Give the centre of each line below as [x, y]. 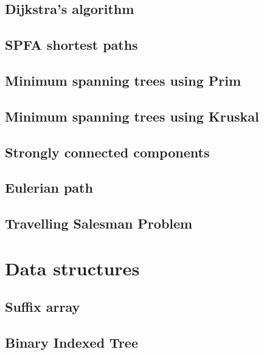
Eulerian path [49, 188]
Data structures [72, 268]
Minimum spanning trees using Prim [123, 80]
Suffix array [43, 307]
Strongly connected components [107, 152]
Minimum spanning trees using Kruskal [132, 116]
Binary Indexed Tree [71, 343]
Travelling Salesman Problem [99, 223]
